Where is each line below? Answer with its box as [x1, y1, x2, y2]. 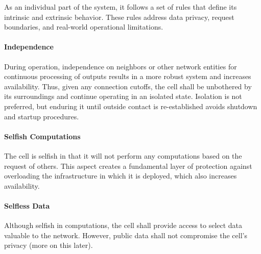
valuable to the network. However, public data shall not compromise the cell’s [4, 230, 247, 240]
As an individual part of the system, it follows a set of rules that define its [4, 2, 237, 12]
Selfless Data [4, 200, 50, 211]
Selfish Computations [4, 131, 81, 141]
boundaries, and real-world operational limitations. [4, 21, 163, 32]
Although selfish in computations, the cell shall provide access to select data [4, 220, 243, 231]
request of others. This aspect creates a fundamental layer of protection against [4, 160, 252, 171]
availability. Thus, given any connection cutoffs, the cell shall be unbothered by [4, 81, 252, 91]
